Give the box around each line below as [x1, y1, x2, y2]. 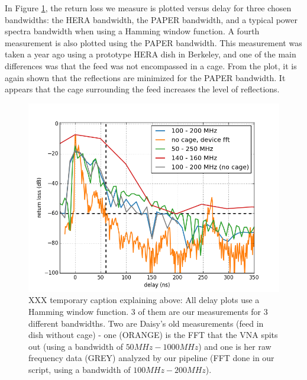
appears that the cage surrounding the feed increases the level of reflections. [5, 83, 280, 95]
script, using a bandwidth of [28, 363, 131, 375]
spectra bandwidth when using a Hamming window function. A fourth [5, 25, 260, 37]
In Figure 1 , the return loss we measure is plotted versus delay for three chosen [5, 2, 292, 14]
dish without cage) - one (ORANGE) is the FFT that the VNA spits [28, 329, 278, 341]
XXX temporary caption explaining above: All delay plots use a [28, 294, 260, 306]
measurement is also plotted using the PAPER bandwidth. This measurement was [5, 36, 302, 49]
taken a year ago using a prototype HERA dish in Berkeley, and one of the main [5, 48, 296, 60]
